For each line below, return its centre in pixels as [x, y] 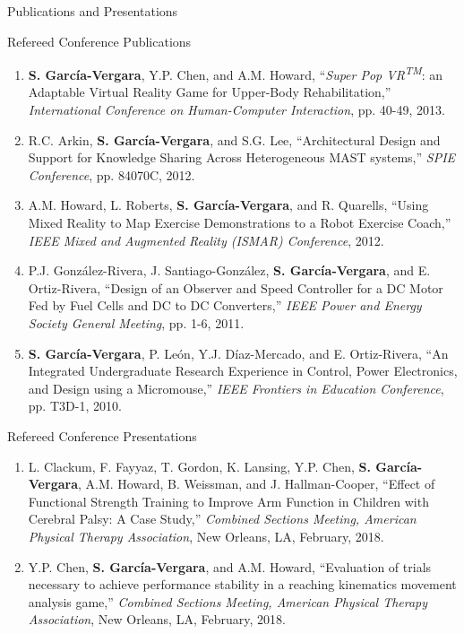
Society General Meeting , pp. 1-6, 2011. [136, 322]
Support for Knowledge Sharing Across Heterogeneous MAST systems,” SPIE [242, 157]
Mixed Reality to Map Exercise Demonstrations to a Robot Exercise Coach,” [240, 222]
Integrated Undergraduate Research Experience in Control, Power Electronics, [243, 371]
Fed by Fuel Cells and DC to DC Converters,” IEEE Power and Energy [225, 305]
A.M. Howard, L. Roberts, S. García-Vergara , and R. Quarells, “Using [228, 205]
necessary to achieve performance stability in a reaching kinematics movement [242, 584]
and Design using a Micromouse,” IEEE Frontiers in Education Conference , [236, 388]
